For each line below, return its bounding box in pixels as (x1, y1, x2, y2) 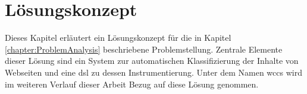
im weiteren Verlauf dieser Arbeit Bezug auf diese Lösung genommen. (5, 77, 259, 90)
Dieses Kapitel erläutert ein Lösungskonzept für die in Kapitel (5, 31, 231, 44)
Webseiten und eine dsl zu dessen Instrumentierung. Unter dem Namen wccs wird (5, 66, 302, 78)
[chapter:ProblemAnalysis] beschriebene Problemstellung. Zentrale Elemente (5, 43, 283, 55)
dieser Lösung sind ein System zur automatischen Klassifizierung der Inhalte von (5, 54, 299, 67)
